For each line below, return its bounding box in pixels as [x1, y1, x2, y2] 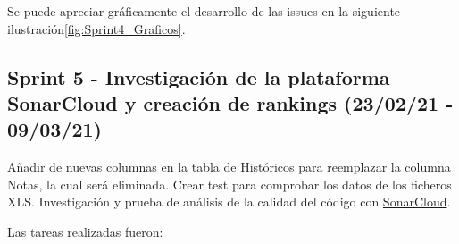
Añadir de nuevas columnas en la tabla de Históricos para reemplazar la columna [7, 157, 451, 176]
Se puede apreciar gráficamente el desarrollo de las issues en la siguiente [7, 2, 401, 20]
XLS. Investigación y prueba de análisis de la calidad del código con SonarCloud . [7, 192, 451, 211]
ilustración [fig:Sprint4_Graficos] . [7, 19, 186, 38]
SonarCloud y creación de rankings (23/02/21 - [7, 88, 454, 116]
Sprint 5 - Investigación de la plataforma [7, 63, 390, 90]
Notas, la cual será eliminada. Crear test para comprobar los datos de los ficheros [7, 174, 452, 193]
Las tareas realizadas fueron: [7, 222, 163, 240]
